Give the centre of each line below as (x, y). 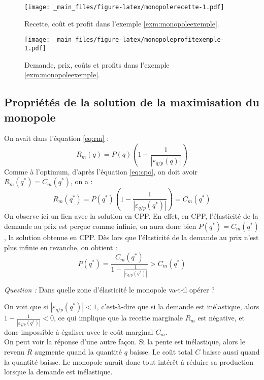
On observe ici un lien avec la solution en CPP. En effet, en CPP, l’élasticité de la (131, 216)
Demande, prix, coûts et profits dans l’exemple (97, 64)
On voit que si (26, 306)
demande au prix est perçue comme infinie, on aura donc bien (100, 226)
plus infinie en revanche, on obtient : (61, 247)
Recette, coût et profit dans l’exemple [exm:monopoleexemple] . (122, 23)
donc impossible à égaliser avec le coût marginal (79, 331)
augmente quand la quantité (78, 351)
